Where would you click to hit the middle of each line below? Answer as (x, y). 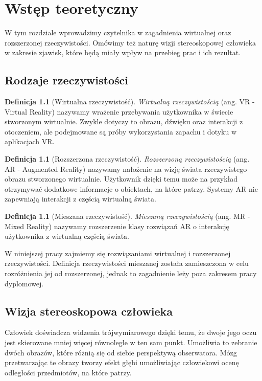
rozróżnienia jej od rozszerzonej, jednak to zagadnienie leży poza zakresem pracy (131, 273)
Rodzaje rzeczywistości (66, 80)
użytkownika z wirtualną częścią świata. (67, 236)
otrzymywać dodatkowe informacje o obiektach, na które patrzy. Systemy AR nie (131, 188)
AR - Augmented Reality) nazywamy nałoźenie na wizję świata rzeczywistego (126, 169)
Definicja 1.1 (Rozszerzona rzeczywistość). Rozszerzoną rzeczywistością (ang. (127, 159)
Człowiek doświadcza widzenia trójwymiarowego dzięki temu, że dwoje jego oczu (131, 332)
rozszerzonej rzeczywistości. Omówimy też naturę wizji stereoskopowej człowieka (130, 42)
